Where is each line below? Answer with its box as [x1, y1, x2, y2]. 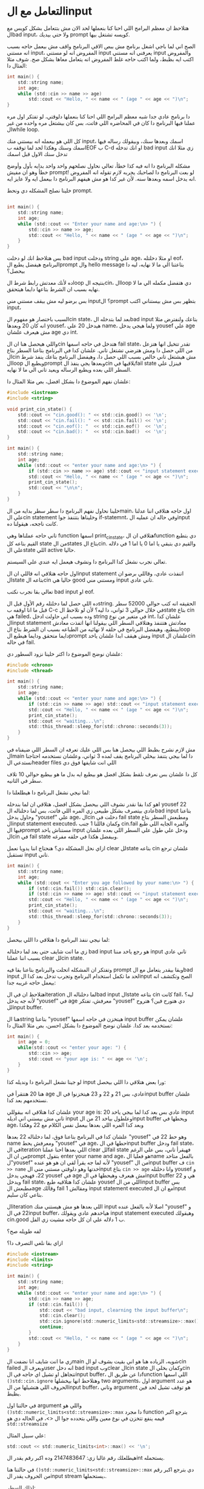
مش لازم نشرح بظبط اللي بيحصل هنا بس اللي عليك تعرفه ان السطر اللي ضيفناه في [7, 746, 196, 754]
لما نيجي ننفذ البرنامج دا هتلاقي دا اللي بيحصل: [7, 936, 110, 943]
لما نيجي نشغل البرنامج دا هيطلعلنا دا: [7, 789, 90, 796]
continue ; [39, 1324, 64, 1331]
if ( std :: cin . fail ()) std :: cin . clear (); [28, 885, 132, 891]
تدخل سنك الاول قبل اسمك [7, 151, 68, 158]
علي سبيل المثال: [7, 1431, 46, 1439]
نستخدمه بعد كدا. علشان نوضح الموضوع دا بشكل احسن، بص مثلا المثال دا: [7, 1021, 173, 1029]
